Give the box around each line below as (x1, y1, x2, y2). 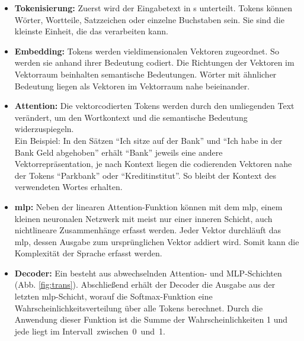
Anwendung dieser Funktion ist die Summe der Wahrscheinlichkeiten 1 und (14, 313, 288, 326)
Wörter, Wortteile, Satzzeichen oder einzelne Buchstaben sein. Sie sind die (14, 13, 284, 25)
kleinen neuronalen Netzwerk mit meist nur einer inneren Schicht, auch (14, 212, 273, 224)
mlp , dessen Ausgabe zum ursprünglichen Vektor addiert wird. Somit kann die (14, 235, 299, 247)
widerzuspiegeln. (14, 123, 74, 135)
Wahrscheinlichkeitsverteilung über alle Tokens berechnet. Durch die (14, 301, 263, 314)
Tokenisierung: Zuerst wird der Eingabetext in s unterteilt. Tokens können (14, 2, 292, 14)
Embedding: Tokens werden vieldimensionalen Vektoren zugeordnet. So (14, 44, 279, 57)
